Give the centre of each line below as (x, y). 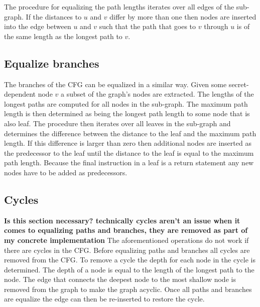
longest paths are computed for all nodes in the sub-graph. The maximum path (126, 103)
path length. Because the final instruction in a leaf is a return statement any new (129, 163)
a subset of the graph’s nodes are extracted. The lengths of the (157, 94)
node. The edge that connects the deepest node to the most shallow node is (120, 279)
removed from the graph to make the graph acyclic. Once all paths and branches (128, 289)
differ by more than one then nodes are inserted (183, 16)
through (216, 26)
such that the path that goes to (148, 26)
